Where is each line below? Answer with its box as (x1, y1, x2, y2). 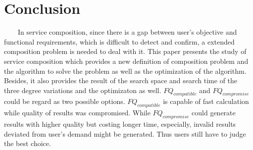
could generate (192, 107, 236, 118)
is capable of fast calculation (163, 96, 249, 106)
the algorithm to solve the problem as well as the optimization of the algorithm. (4, 65, 247, 76)
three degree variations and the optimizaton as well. (4, 85, 161, 95)
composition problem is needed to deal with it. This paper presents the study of (4, 46, 247, 56)
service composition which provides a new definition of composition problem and (4, 55, 249, 66)
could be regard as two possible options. (4, 96, 125, 106)
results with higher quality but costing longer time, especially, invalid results (4, 119, 236, 129)
